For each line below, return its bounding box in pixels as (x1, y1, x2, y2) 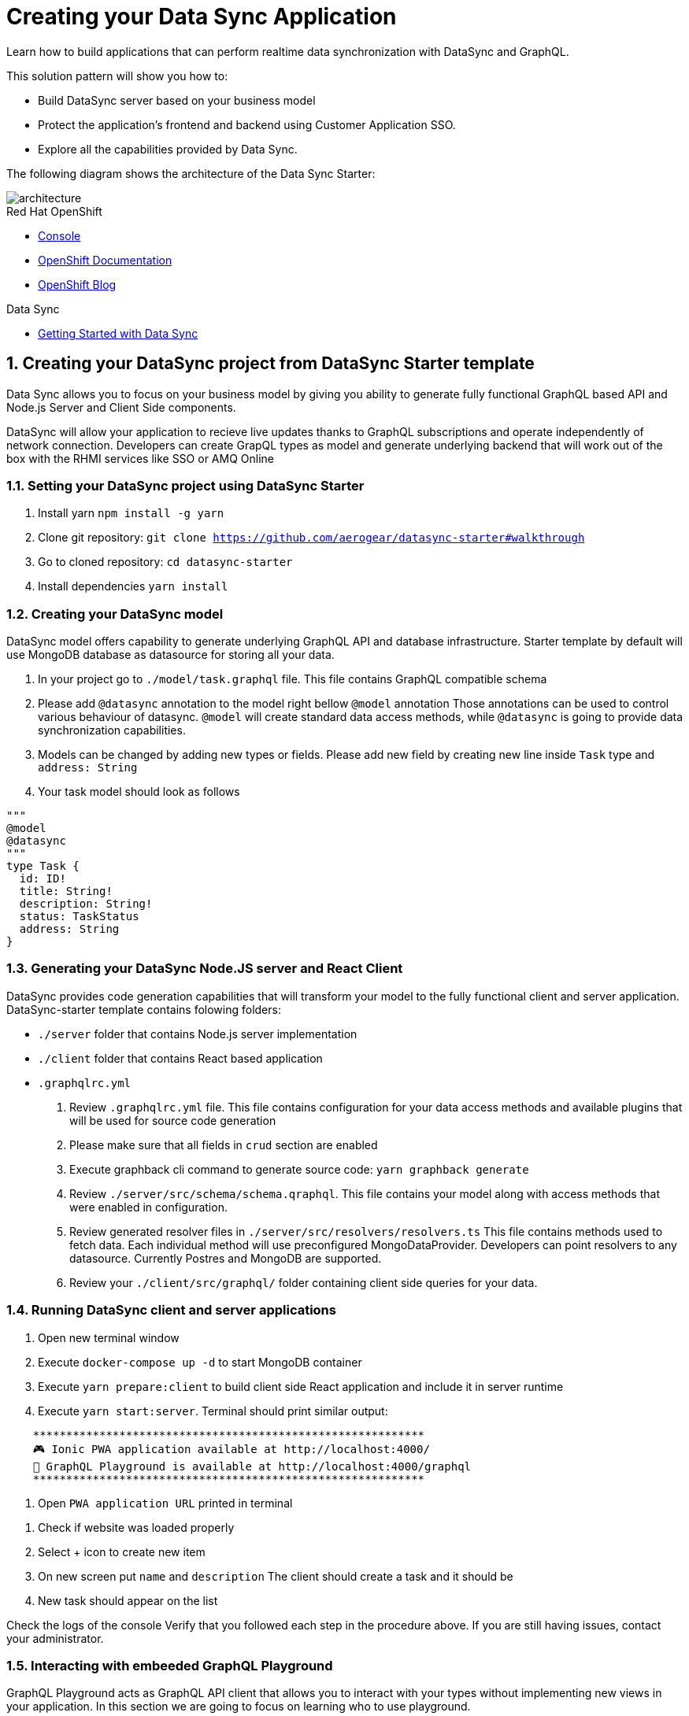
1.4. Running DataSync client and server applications (6, 1302, 336, 1318)
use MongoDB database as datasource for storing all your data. (6, 648, 335, 662)
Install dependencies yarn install (38, 579, 228, 594)
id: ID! (19, 872, 66, 886)
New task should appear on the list (38, 1593, 218, 1607)
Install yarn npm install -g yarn (38, 506, 224, 520)
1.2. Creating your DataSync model (6, 605, 224, 622)
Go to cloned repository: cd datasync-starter (38, 555, 293, 569)
